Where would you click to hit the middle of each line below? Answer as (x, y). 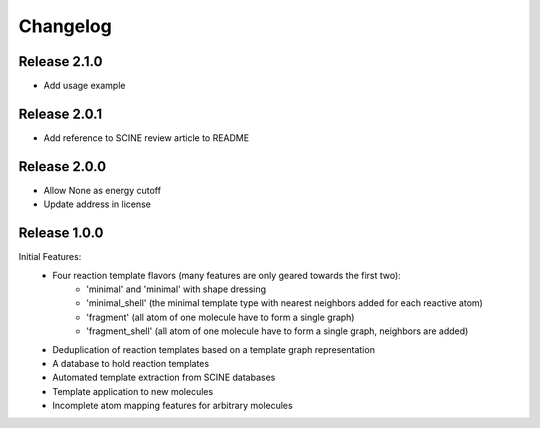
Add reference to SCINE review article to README (146, 137)
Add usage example (84, 86)
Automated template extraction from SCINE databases (164, 377)
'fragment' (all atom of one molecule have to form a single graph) (220, 317)
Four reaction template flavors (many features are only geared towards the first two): (227, 275)
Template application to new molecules (133, 391)
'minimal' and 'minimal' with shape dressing (176, 289)
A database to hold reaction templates (131, 363)
